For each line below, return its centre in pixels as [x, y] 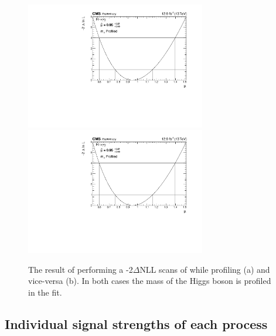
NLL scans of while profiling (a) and [205, 269]
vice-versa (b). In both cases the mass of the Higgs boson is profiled [150, 281]
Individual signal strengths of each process [136, 323]
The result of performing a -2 [81, 269]
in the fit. [45, 292]
